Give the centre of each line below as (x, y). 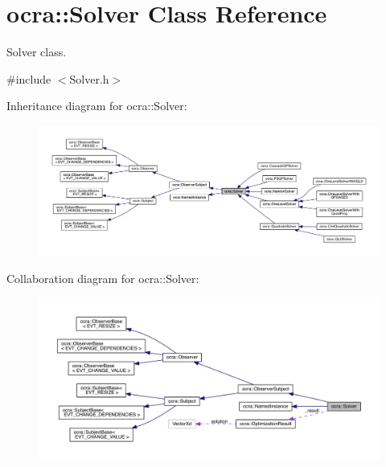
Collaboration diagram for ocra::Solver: (103, 279)
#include (29, 78)
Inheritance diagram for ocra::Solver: (97, 106)
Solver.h (89, 78)
